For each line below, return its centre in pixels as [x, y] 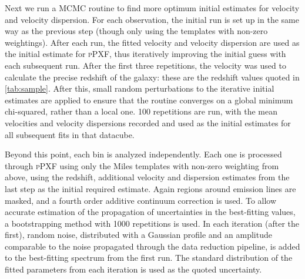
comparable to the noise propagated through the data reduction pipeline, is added [152, 246]
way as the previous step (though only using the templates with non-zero [136, 31]
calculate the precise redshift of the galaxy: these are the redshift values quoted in [152, 77]
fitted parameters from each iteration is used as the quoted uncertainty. [133, 269]
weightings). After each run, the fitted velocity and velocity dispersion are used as [152, 42]
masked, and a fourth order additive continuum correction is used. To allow [141, 200]
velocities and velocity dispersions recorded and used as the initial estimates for [148, 122]
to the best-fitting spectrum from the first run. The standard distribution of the [149, 258]
